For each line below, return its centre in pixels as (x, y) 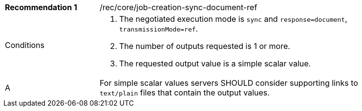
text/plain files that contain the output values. (185, 93)
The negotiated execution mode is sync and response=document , (233, 19)
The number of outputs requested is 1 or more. (205, 46)
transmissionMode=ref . (159, 29)
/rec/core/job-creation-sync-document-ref (179, 7)
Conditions (25, 45)
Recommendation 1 (41, 7)
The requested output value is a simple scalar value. (215, 63)
